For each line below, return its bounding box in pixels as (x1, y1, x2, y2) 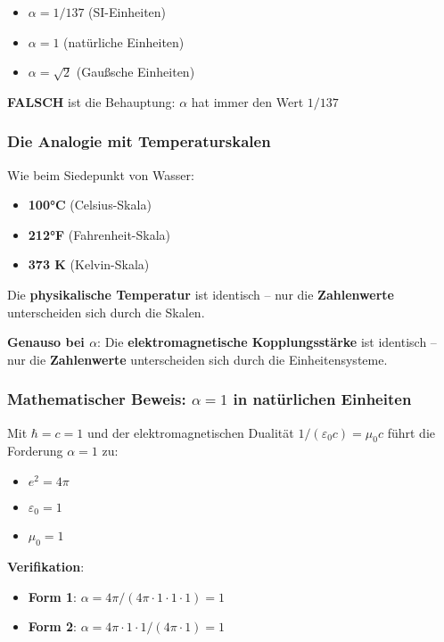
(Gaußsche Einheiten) (76, 62, 195, 81)
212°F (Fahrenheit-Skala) (28, 225, 170, 243)
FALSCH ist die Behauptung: (7, 92, 176, 111)
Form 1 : (28, 587, 78, 605)
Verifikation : (7, 557, 85, 576)
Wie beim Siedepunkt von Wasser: (7, 165, 194, 184)
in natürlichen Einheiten (233, 388, 412, 410)
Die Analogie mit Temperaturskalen (7, 130, 271, 152)
